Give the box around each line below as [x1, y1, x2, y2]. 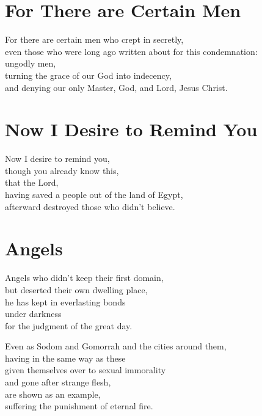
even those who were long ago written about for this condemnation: [5, 45, 258, 57]
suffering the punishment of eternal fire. [5, 400, 153, 412]
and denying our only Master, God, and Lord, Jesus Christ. [5, 81, 228, 93]
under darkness [5, 307, 62, 320]
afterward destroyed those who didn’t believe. [5, 200, 175, 213]
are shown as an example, [5, 387, 101, 400]
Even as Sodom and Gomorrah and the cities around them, [5, 340, 227, 352]
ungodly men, [5, 57, 56, 70]
